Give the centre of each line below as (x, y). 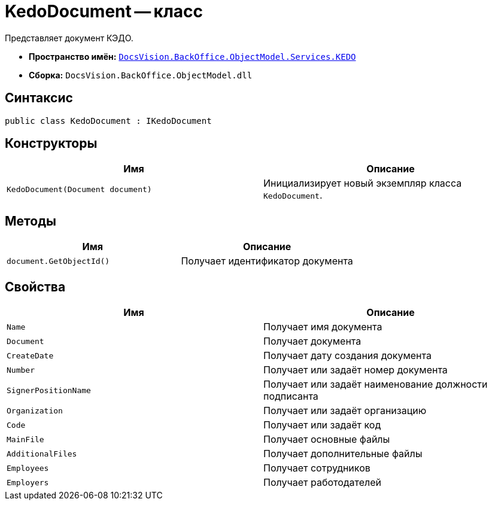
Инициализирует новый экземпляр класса (363, 183)
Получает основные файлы (327, 439)
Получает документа (312, 341)
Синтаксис (39, 98)
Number (21, 370)
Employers (28, 482)
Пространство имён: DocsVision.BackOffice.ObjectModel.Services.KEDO (192, 56)
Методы (31, 221)
